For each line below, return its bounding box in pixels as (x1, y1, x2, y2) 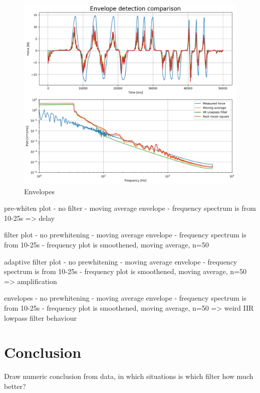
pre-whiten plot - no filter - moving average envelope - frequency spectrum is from (4, 203, 256, 213)
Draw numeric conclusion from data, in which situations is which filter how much (4, 371, 253, 381)
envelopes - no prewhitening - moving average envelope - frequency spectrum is (4, 293, 246, 303)
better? (4, 380, 26, 391)
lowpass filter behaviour (4, 312, 77, 323)
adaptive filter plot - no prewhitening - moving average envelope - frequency (4, 256, 237, 267)
